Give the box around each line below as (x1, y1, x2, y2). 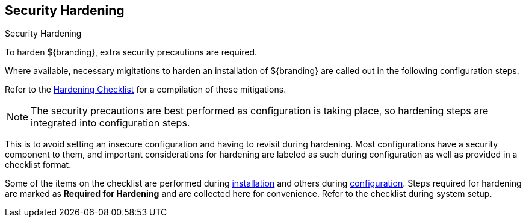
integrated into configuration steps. (31, 117, 190, 129)
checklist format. (5, 159, 72, 170)
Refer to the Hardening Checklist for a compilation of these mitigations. (5, 84, 286, 95)
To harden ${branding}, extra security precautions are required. (5, 47, 258, 58)
